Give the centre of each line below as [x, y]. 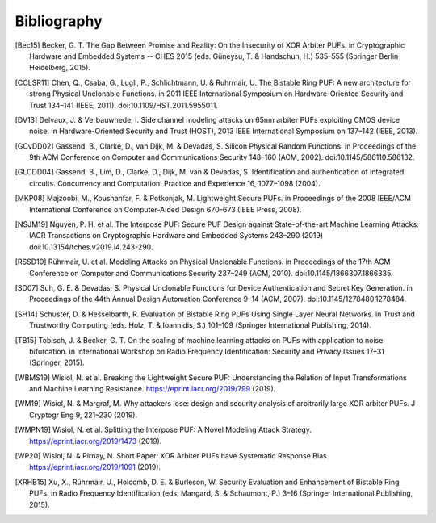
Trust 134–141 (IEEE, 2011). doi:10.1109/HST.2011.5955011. [124, 105]
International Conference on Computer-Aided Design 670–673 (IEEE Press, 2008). [166, 209]
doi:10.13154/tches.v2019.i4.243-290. [91, 247]
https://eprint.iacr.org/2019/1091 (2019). [95, 467]
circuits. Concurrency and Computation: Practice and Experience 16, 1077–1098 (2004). [175, 183]
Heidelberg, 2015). [60, 68]
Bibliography [59, 21]
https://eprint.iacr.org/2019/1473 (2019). [96, 441]
